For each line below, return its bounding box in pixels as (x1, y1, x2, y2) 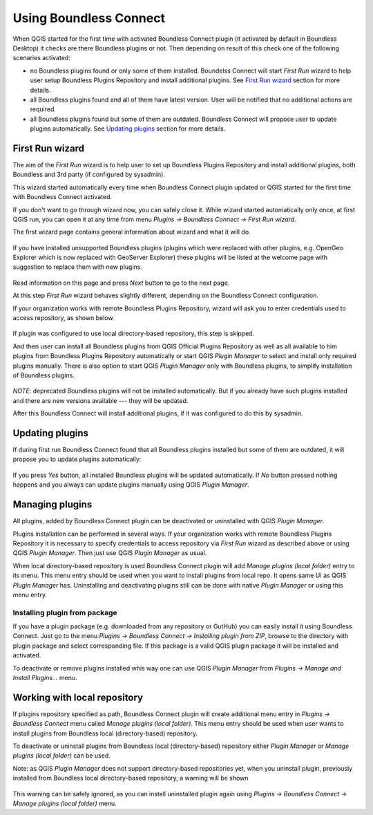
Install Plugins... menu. (12, 673, 77, 682)
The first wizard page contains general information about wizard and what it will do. (12, 228, 251, 236)
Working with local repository (12, 691, 144, 703)
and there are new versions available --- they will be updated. (12, 396, 189, 404)
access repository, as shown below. (12, 314, 115, 322)
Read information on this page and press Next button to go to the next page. (12, 279, 230, 287)
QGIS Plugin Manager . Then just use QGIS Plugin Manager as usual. (12, 549, 207, 557)
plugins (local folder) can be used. (12, 751, 111, 760)
